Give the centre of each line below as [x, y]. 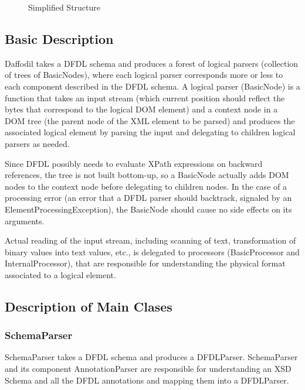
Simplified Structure [65, 7]
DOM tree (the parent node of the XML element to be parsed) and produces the [150, 120]
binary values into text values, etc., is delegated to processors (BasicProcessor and [152, 252]
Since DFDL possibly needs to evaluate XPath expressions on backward [134, 163]
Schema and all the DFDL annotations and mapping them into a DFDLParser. [147, 380]
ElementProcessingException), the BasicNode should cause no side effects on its [148, 209]
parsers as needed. [37, 143]
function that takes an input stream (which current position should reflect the [145, 97]
